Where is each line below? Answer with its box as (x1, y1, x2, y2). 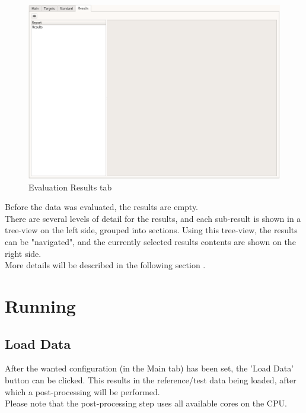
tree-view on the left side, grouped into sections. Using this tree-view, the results (5, 224, 298, 236)
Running (5, 293, 76, 317)
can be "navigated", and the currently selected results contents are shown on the (5, 235, 296, 247)
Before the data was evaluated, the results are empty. (5, 201, 199, 213)
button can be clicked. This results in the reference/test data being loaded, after (5, 373, 297, 386)
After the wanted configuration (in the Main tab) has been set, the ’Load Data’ (5, 362, 294, 374)
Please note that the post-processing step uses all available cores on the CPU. (5, 397, 287, 409)
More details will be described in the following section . (5, 259, 206, 271)
